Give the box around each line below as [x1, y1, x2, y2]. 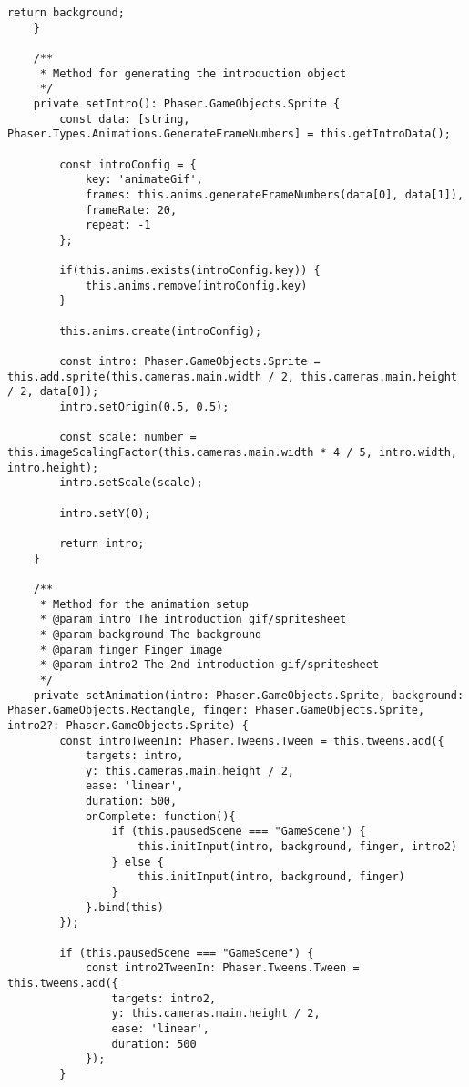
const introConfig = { [59, 157, 197, 171]
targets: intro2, [111, 991, 217, 1005]
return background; [7, 6, 125, 19]
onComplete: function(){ [85, 809, 236, 823]
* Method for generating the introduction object [39, 66, 347, 80]
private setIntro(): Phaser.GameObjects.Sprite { [33, 97, 341, 110]
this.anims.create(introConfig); [59, 324, 262, 338]
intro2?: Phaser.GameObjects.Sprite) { [7, 718, 249, 732]
